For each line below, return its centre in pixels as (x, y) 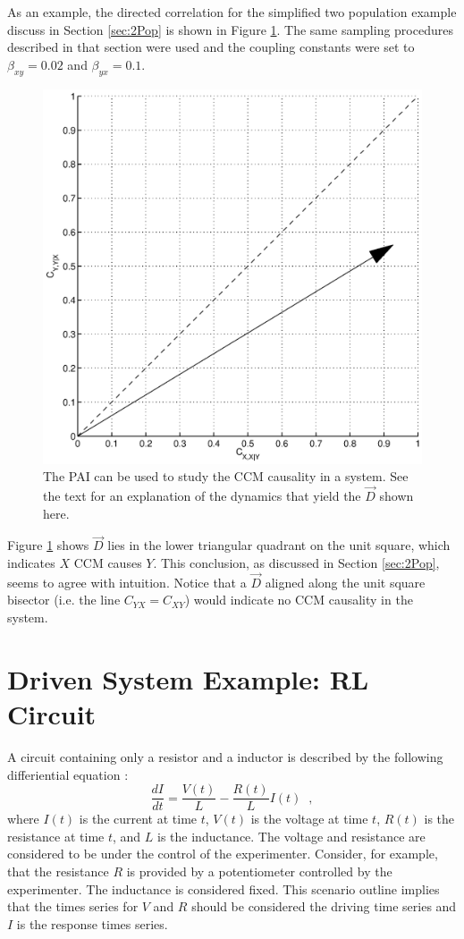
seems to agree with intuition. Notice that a (127, 582)
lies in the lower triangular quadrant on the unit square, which (279, 545)
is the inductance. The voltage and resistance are (291, 836)
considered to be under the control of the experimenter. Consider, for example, (223, 854)
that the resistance (58, 871)
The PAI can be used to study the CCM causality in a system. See (226, 476)
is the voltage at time (309, 819)
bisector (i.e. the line (64, 600)
